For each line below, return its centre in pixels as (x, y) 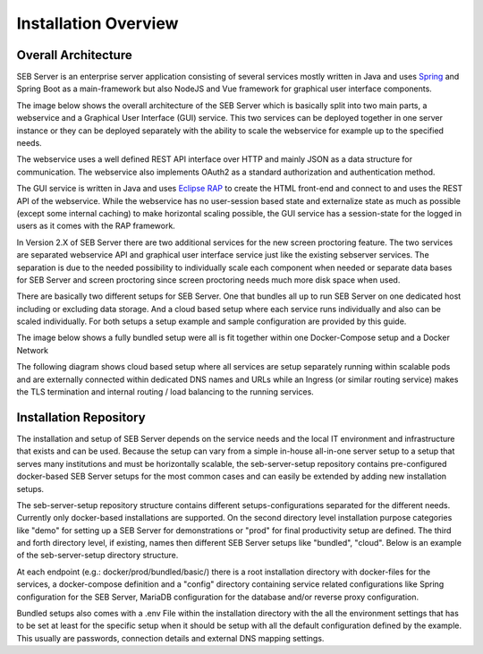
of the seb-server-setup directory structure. (97, 556)
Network (33, 350)
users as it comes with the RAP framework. (96, 226)
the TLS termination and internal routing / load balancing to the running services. (165, 392)
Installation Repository (81, 417)
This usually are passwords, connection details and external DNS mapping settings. (170, 638)
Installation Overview (97, 23)
